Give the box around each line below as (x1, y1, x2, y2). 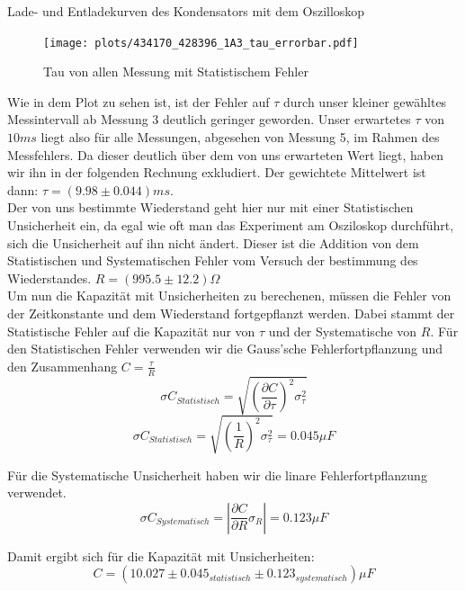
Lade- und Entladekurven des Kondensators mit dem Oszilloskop (7, 2, 365, 20)
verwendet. (7, 483, 67, 502)
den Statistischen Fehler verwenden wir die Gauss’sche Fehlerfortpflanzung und (7, 339, 443, 358)
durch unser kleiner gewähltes (283, 92, 447, 111)
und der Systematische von (268, 321, 417, 340)
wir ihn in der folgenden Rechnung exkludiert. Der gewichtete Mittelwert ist (7, 163, 426, 182)
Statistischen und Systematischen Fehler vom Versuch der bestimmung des (7, 251, 418, 270)
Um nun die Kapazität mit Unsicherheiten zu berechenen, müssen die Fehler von (7, 286, 452, 305)
